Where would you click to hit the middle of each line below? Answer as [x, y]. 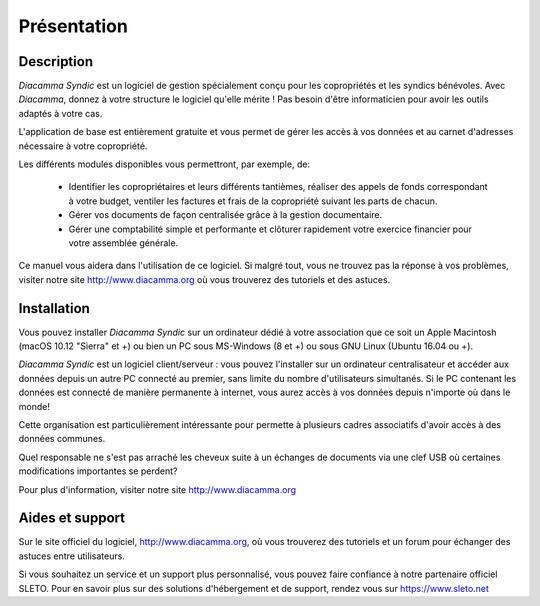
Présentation [73, 26]
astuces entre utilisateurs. [71, 556]
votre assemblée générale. [123, 242]
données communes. [62, 439]
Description [56, 61]
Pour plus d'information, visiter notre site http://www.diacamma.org [157, 489]
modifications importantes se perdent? [98, 471]
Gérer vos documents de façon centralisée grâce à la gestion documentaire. [225, 215]
